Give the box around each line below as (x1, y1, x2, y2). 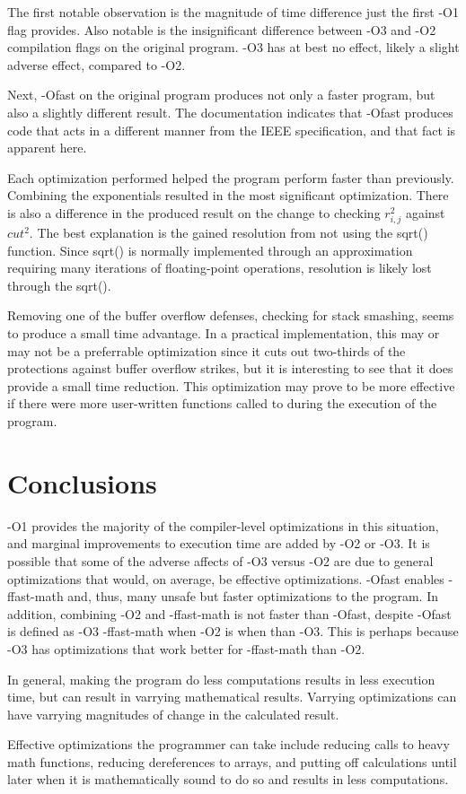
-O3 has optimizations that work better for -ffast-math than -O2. (7, 639, 365, 658)
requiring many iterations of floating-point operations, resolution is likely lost (7, 258, 432, 277)
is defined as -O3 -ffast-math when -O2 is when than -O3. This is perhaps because (7, 622, 459, 641)
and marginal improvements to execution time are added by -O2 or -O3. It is (7, 534, 430, 553)
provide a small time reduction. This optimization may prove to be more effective (7, 376, 455, 395)
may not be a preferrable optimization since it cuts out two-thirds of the (7, 341, 406, 360)
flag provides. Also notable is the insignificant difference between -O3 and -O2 (7, 20, 436, 39)
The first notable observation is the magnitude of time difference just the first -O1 (7, 3, 459, 21)
